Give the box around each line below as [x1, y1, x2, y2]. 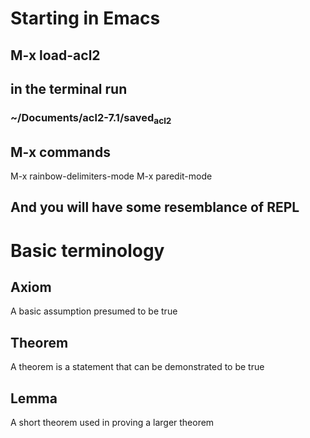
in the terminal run [10, 80, 128, 97]
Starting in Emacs [10, 7, 161, 30]
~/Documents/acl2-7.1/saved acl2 [10, 110, 172, 127]
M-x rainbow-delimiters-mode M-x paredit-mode [10, 170, 213, 182]
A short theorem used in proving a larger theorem [10, 416, 215, 428]
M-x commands [10, 143, 111, 161]
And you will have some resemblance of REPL [10, 199, 300, 216]
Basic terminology [10, 239, 165, 262]
